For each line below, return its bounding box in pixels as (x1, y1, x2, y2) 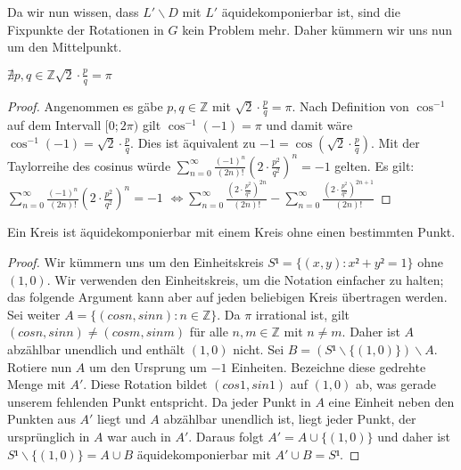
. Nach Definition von (292, 96, 409, 115)
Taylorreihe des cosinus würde (7, 156, 171, 174)
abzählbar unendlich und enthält (7, 339, 185, 358)
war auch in (107, 426, 171, 445)
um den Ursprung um (89, 357, 208, 376)
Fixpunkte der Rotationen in (7, 20, 164, 38)
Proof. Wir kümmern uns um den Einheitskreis (7, 253, 264, 271)
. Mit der (370, 134, 420, 152)
